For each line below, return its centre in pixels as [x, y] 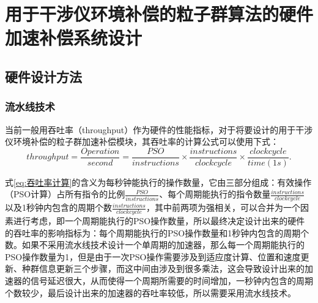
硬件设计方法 [43, 76]
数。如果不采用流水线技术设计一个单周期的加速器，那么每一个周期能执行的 [155, 245]
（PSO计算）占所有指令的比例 [65, 194]
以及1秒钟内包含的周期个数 [58, 207]
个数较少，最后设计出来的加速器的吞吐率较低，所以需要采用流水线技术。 [150, 292]
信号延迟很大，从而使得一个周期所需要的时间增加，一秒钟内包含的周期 [172, 281]
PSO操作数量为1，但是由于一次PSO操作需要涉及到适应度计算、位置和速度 [153, 256]
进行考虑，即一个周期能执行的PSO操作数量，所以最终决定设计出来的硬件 [159, 221]
